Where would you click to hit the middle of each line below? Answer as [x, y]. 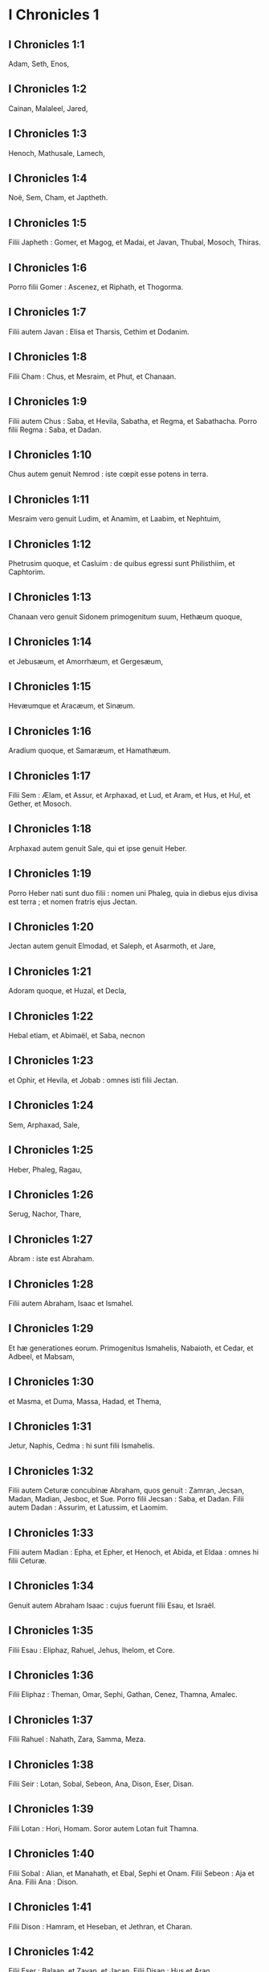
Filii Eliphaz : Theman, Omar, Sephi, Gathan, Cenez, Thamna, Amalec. [123, 1695]
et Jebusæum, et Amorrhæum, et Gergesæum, [86, 661]
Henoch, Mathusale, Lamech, [57, 153]
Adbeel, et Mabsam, [41, 1356]
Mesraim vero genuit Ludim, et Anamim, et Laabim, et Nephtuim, [115, 519]
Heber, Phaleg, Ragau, [45, 1169]
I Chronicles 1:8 [48, 357]
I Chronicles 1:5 [47, 223]
